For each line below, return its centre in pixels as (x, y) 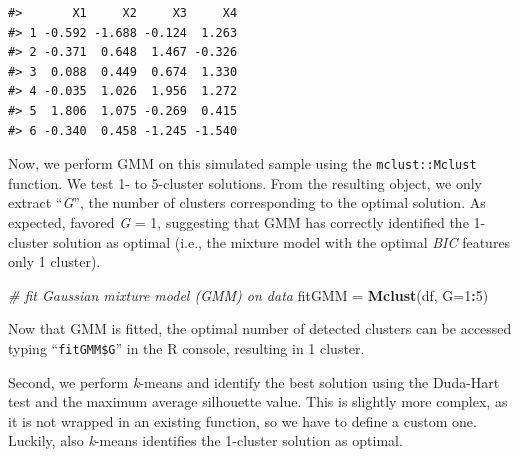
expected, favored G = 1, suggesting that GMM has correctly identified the (238, 222)
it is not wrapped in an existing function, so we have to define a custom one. (242, 420)
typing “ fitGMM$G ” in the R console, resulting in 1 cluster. (186, 347)
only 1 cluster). (54, 261)
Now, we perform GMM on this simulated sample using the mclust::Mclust (242, 163)
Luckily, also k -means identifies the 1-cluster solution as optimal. (205, 440)
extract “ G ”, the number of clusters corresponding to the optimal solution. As (247, 202)
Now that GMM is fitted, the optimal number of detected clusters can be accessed (260, 328)
